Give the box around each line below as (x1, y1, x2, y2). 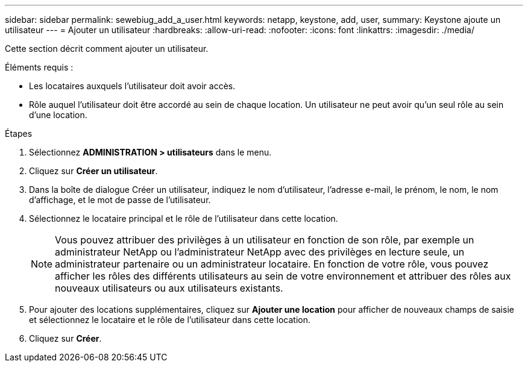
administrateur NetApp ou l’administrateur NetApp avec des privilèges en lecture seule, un (55, 246, 465, 258)
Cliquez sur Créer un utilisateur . (29, 166, 158, 176)
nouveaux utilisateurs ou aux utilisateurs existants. (55, 282, 283, 294)
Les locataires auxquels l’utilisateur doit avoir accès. (29, 81, 236, 91)
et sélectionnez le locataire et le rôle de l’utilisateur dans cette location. (29, 315, 311, 325)
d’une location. (29, 110, 87, 120)
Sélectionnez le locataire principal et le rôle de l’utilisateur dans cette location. (29, 213, 338, 224)
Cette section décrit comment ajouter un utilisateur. (5, 43, 209, 54)
